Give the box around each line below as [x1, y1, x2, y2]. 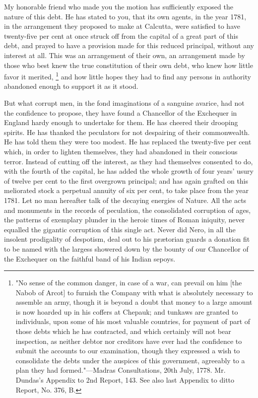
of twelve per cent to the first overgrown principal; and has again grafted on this [4, 175, 249, 186]
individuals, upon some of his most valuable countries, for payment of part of [15, 316, 251, 327]
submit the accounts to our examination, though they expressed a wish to [15, 345, 240, 356]
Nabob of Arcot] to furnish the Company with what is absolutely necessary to [15, 287, 253, 297]
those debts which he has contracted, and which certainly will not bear [15, 326, 231, 336]
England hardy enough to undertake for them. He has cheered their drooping [4, 117, 238, 128]
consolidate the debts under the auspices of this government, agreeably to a [15, 355, 245, 365]
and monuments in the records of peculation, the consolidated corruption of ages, [4, 204, 251, 215]
